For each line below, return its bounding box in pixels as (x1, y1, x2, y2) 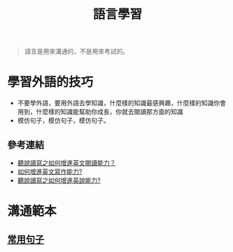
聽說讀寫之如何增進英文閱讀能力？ (17, 158, 116, 167)
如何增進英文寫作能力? (17, 167, 83, 176)
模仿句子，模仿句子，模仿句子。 (17, 116, 110, 125)
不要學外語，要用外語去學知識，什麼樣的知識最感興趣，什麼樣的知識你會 (17, 99, 226, 107)
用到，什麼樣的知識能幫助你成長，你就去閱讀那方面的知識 (17, 108, 183, 116)
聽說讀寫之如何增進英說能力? (17, 176, 101, 184)
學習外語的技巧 (7, 74, 94, 90)
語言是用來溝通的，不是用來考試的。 (24, 47, 129, 56)
